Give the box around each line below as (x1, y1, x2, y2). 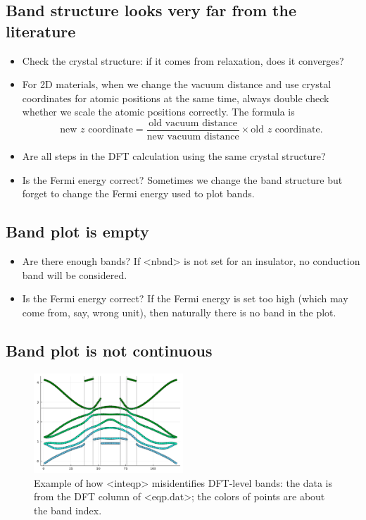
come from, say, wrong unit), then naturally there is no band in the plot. (22, 304, 336, 319)
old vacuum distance (149, 118, 238, 128)
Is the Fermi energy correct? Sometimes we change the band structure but (22, 172, 343, 187)
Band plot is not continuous (6, 339, 213, 361)
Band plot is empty (6, 221, 149, 242)
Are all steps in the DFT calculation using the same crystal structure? (22, 149, 326, 163)
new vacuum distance (146, 132, 239, 142)
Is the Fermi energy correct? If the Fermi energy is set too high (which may (22, 291, 348, 306)
